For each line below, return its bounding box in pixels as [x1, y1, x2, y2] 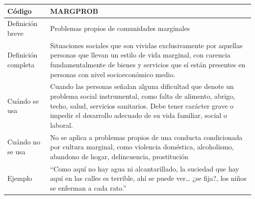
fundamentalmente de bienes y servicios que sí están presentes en [50, 59, 245, 69]
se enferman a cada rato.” [50, 182, 127, 193]
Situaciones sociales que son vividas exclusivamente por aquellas [50, 40, 243, 50]
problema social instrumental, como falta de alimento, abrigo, [50, 91, 235, 101]
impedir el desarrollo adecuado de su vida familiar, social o [50, 110, 227, 120]
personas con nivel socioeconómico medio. [50, 69, 176, 79]
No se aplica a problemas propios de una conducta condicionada [50, 132, 243, 142]
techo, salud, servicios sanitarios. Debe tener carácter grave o [50, 100, 234, 111]
